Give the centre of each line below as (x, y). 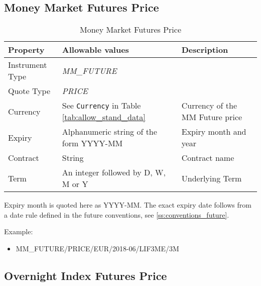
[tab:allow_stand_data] (104, 117)
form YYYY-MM (92, 143)
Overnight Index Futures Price (86, 275)
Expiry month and (214, 132)
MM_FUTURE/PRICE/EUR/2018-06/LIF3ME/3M (97, 248)
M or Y (75, 184)
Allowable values (95, 50)
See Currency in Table (101, 106)
